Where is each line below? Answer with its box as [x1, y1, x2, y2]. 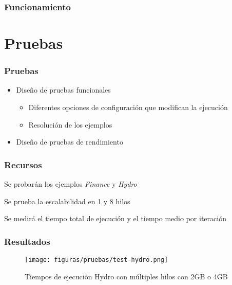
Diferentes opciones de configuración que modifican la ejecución [28, 102, 228, 113]
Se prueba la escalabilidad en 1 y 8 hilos [4, 195, 130, 206]
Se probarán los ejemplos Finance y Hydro [4, 179, 137, 189]
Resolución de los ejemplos [28, 119, 112, 130]
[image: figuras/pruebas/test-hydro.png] [25, 256, 168, 264]
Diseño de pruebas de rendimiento [16, 136, 123, 147]
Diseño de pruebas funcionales [16, 84, 111, 95]
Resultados [4, 235, 50, 247]
